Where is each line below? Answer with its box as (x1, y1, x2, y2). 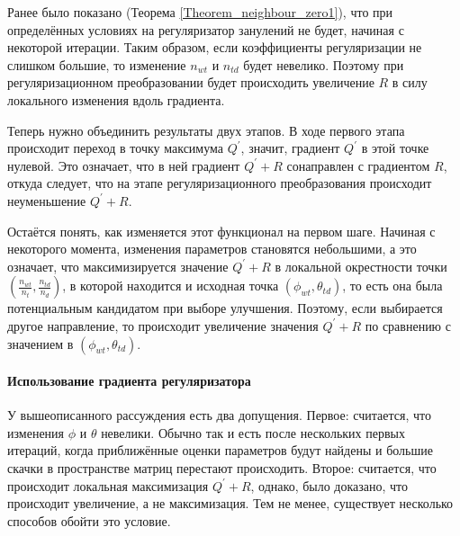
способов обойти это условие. (7, 511, 171, 530)
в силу (392, 73, 428, 92)
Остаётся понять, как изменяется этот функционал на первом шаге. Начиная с (7, 221, 436, 240)
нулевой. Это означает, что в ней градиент (7, 156, 240, 174)
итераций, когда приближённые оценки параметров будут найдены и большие (7, 441, 433, 460)
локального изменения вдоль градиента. (7, 90, 225, 109)
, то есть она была (342, 276, 443, 295)
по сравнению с (365, 316, 451, 335)
